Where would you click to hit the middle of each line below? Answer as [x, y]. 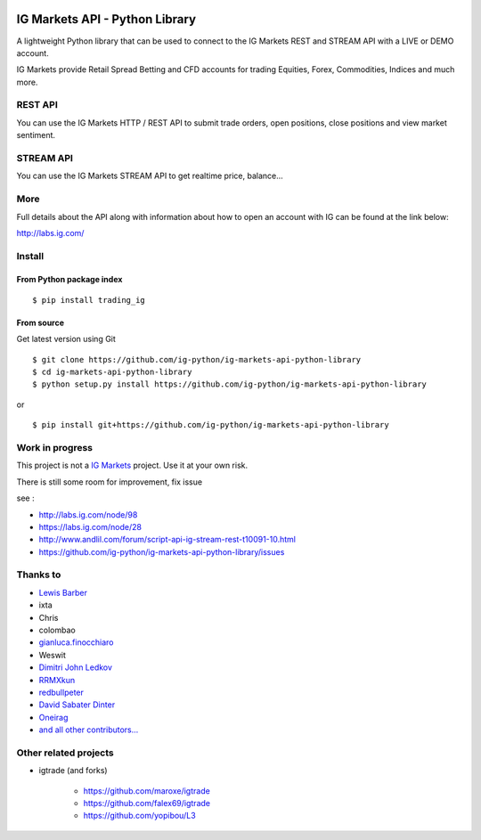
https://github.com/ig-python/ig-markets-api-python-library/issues [162, 551]
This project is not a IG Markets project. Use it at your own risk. [132, 465]
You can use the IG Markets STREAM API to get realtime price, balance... [150, 176]
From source [41, 322]
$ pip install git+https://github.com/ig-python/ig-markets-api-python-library [211, 425]
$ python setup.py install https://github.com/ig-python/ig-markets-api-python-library [230, 384]
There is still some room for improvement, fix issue [110, 482]
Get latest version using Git [66, 339]
